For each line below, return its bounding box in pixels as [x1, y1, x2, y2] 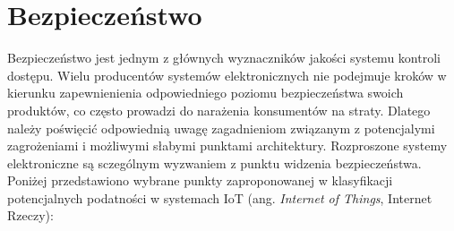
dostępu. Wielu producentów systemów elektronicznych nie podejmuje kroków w [7, 65, 447, 84]
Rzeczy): [7, 206, 54, 225]
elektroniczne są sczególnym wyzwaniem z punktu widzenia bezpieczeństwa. [7, 153, 422, 172]
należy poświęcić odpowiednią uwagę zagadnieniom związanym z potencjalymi [7, 118, 435, 137]
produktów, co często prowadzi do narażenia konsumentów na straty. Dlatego [7, 100, 431, 119]
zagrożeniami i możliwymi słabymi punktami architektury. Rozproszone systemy [7, 136, 448, 155]
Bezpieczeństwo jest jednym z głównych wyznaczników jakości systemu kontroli [7, 48, 441, 67]
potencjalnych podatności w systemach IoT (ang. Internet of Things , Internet [7, 188, 433, 207]
